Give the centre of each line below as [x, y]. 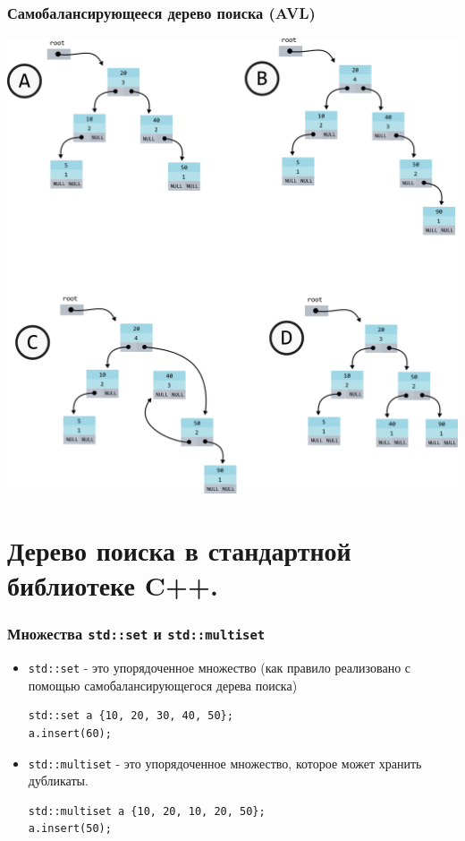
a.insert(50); [70, 829]
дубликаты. [58, 781]
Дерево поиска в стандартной [179, 549]
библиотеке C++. [113, 585]
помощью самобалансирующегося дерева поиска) [163, 685]
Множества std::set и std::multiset [136, 634]
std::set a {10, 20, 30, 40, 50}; [131, 716]
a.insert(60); [70, 733]
